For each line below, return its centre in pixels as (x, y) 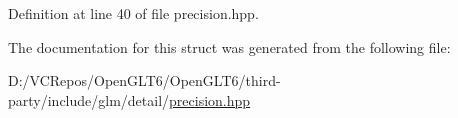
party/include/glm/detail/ (89, 99)
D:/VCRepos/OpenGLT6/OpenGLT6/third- (144, 80)
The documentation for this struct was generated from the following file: (229, 46)
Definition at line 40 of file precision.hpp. (133, 13)
